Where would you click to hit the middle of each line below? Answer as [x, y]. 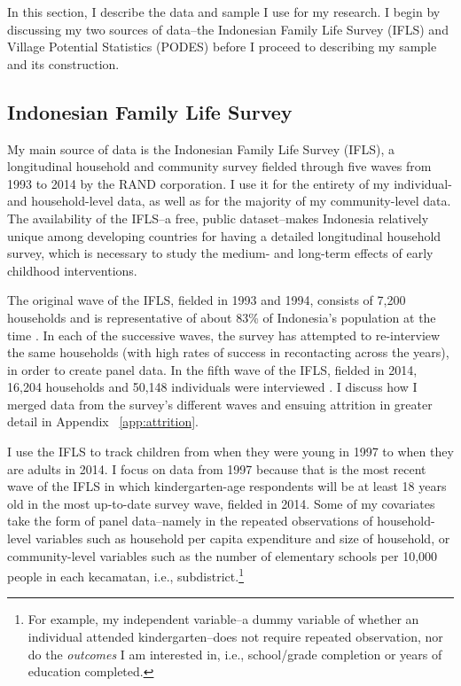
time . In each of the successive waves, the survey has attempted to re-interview [224, 335]
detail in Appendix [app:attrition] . [103, 421]
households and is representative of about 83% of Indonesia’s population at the [222, 317]
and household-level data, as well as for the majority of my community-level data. [229, 201]
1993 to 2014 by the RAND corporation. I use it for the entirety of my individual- [230, 183]
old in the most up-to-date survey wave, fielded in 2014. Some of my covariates [221, 503]
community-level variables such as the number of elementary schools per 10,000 [223, 555]
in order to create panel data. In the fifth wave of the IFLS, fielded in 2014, [212, 369]
